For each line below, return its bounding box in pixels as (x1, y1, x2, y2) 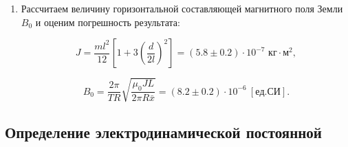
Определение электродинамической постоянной (5, 122, 322, 143)
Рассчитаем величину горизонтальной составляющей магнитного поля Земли (21, 1, 343, 15)
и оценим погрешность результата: (35, 14, 180, 29)
